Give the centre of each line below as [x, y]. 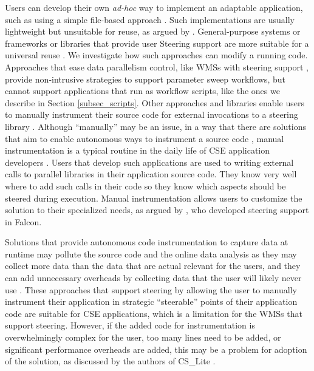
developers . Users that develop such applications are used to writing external [149, 162]
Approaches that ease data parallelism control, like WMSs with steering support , [157, 66]
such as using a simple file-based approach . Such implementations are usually [150, 19]
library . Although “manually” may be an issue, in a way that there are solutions [155, 126]
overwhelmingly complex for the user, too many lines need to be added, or [143, 337]
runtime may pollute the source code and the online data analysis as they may [151, 254]
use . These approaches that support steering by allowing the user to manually [151, 289]
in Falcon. [23, 221]
